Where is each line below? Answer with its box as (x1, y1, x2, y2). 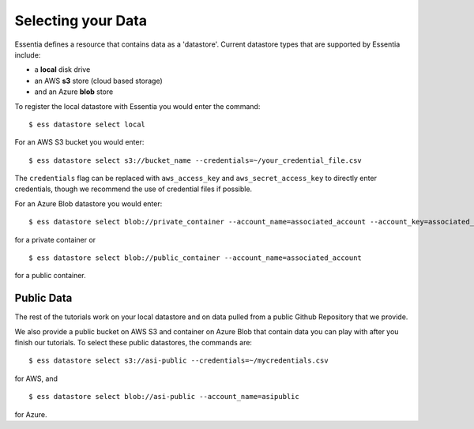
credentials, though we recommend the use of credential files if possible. (14, 184, 253, 194)
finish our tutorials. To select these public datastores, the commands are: (14, 338, 253, 348)
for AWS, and (14, 374, 58, 383)
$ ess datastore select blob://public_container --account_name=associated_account (28, 254, 363, 262)
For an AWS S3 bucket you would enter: (14, 137, 145, 147)
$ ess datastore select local (28, 119, 146, 129)
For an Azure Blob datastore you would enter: (14, 198, 163, 209)
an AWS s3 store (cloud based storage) (34, 76, 164, 85)
